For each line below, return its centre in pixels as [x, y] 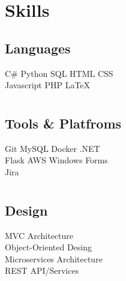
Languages [38, 48]
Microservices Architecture [54, 258]
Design [26, 210]
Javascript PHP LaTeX [48, 85]
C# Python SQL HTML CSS [59, 73]
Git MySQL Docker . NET [52, 148]
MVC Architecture [39, 235]
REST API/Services [42, 270]
